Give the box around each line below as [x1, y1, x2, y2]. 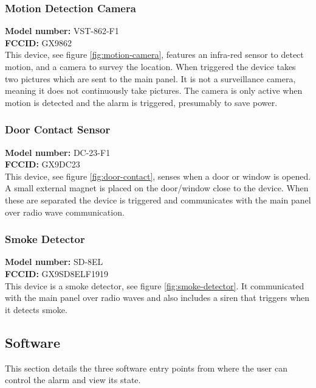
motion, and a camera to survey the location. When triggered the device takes [5, 60, 296, 72]
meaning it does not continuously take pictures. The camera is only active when [5, 84, 303, 97]
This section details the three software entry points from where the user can [5, 361, 287, 374]
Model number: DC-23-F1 [5, 146, 111, 158]
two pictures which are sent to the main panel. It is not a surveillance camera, [5, 72, 296, 85]
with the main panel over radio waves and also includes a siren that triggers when [5, 291, 310, 304]
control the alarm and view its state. [5, 373, 141, 386]
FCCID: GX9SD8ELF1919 [5, 267, 108, 280]
